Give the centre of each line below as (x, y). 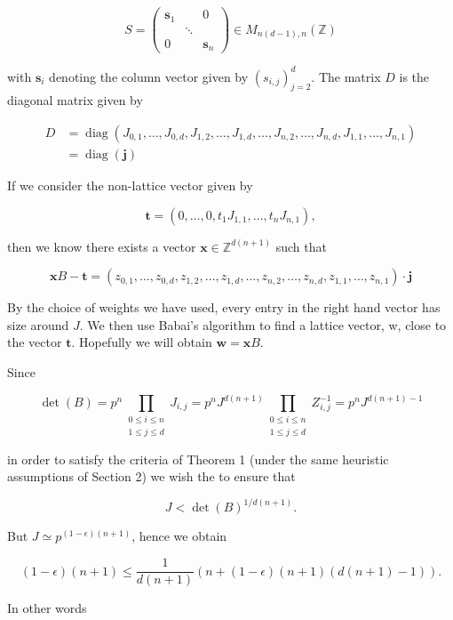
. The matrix (346, 76)
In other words (47, 608)
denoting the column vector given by (149, 76)
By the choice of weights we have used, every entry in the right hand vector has (224, 307)
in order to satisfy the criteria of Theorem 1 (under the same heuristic (198, 459)
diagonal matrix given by (75, 100)
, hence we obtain (179, 536)
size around (38, 324)
